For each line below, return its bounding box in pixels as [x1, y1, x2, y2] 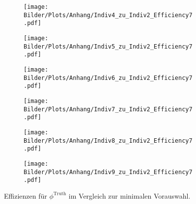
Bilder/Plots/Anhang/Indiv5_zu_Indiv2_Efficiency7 [24, 43, 193, 50]
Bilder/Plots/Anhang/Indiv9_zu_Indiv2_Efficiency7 [24, 168, 193, 176]
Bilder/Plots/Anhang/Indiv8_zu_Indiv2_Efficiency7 [24, 137, 193, 144]
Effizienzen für [4, 190, 47, 201]
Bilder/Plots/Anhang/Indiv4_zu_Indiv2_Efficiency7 [24, 11, 193, 19]
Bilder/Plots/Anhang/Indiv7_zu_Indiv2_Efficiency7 [24, 105, 193, 113]
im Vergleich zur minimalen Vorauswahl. [68, 190, 191, 201]
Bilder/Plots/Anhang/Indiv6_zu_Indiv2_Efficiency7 [24, 74, 193, 81]
